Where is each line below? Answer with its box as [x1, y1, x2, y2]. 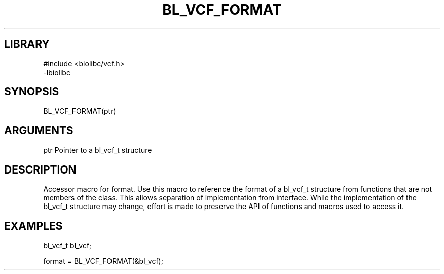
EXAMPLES [4, 219, 63, 232]
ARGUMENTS [4, 124, 73, 137]
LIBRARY [4, 38, 50, 51]
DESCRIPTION [4, 163, 77, 176]
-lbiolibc [43, 67, 70, 77]
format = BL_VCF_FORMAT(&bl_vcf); [43, 256, 163, 265]
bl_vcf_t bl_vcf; [43, 241, 92, 250]
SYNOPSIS [4, 85, 59, 98]
